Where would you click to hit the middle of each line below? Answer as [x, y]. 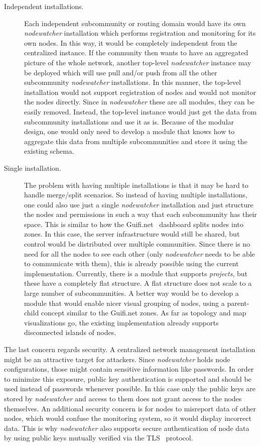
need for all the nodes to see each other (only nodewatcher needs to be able [140, 253]
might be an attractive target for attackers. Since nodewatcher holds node [117, 359]
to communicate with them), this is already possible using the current [132, 263]
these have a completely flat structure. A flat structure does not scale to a [138, 283]
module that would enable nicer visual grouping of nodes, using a [124, 303]
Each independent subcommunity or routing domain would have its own [135, 23]
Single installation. [33, 168]
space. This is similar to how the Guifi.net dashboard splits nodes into [134, 224]
